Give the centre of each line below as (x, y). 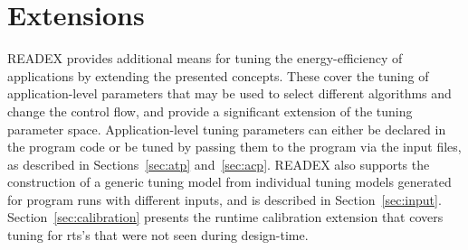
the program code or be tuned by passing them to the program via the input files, (234, 147)
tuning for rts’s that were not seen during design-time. (158, 235)
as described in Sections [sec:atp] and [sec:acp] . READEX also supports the (219, 164)
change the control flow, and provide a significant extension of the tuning (210, 111)
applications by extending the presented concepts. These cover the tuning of (218, 75)
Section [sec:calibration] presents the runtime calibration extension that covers (225, 217)
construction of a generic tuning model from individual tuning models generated (229, 182)
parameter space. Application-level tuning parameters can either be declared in (227, 129)
